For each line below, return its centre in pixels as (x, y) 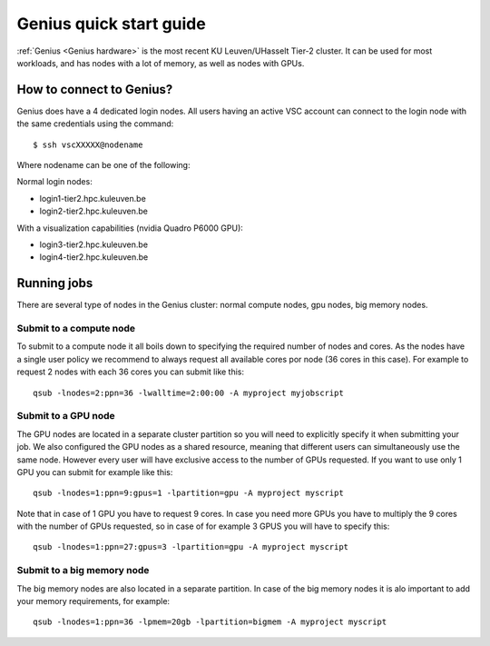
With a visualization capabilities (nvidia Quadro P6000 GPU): (130, 228)
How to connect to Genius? (95, 89)
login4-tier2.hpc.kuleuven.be (94, 257)
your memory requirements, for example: (93, 601)
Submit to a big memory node (83, 571)
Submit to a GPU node (66, 416)
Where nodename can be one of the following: (103, 165)
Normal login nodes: (54, 182)
